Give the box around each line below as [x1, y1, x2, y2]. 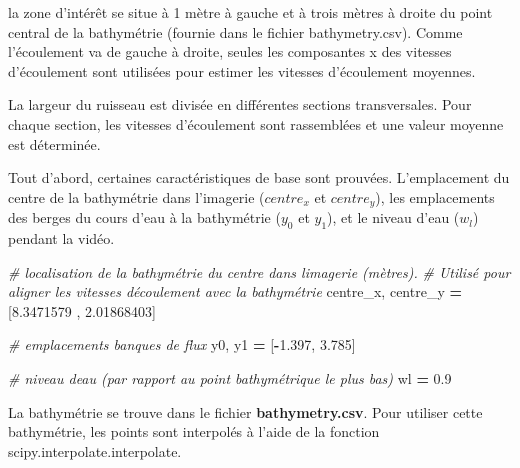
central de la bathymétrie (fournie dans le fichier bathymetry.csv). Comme [8, 21, 463, 42]
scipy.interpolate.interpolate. [8, 440, 182, 461]
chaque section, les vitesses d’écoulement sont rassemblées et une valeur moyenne [8, 113, 504, 134]
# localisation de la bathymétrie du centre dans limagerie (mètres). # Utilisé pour [8, 261, 511, 282]
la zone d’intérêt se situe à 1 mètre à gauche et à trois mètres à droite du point [8, 2, 493, 22]
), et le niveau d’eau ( [327, 207, 460, 228]
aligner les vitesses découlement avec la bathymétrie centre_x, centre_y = [8, 281, 462, 302]
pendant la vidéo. [8, 228, 115, 248]
